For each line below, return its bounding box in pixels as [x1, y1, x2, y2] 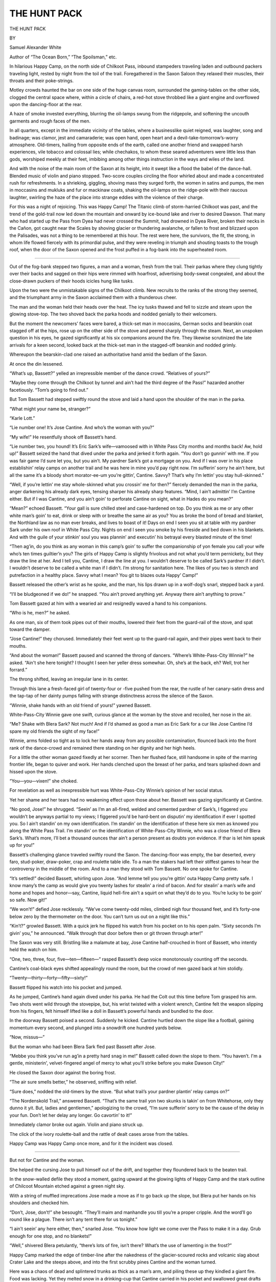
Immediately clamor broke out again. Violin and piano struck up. [9, 1121, 144, 1128]
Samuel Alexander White [9, 44, 61, 51]
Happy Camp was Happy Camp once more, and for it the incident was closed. [9, 1140, 173, 1146]
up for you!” [9, 842, 35, 848]
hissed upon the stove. [9, 768, 58, 774]
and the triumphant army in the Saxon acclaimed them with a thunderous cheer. [9, 294, 177, 301]
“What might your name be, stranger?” [9, 406, 91, 412]
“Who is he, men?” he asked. [9, 610, 71, 616]
